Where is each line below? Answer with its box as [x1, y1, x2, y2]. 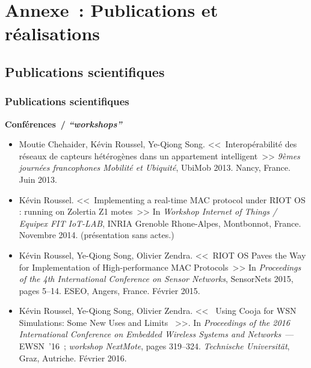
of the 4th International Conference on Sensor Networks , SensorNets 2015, [19, 272, 294, 285]
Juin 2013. [19, 173, 58, 185]
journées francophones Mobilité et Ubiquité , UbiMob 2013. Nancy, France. [19, 161, 291, 174]
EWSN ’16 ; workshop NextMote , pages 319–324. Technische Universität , [19, 340, 290, 352]
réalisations [5, 21, 100, 46]
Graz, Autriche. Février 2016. [19, 351, 127, 364]
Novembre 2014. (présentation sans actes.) [19, 228, 174, 241]
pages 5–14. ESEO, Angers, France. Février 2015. [19, 284, 200, 296]
